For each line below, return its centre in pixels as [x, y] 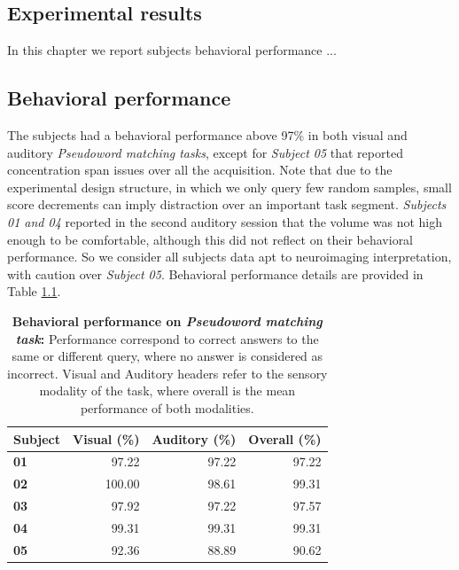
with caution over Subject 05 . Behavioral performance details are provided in [215, 273]
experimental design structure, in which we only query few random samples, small [229, 187]
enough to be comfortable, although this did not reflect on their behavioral [210, 239]
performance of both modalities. [167, 407]
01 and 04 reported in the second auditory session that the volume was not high [225, 221]
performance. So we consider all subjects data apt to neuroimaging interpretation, [229, 257]
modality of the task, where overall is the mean [167, 390]
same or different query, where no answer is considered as [167, 356]
